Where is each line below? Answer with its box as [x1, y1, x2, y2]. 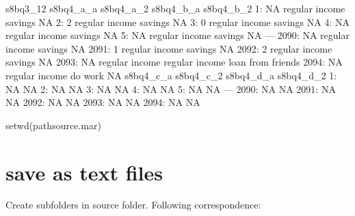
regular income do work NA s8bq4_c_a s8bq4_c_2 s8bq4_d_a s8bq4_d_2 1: [5, 68, 337, 82]
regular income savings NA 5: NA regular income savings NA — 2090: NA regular [5, 28, 350, 42]
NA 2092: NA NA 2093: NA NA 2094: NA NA [5, 95, 200, 109]
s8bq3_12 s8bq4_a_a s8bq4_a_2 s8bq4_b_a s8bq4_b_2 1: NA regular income [5, 1, 345, 15]
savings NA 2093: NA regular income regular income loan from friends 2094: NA [5, 55, 343, 69]
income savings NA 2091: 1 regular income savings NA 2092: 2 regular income [5, 41, 332, 55]
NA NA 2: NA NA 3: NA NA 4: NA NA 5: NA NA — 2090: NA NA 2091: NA [5, 81, 336, 96]
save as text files [5, 158, 163, 186]
